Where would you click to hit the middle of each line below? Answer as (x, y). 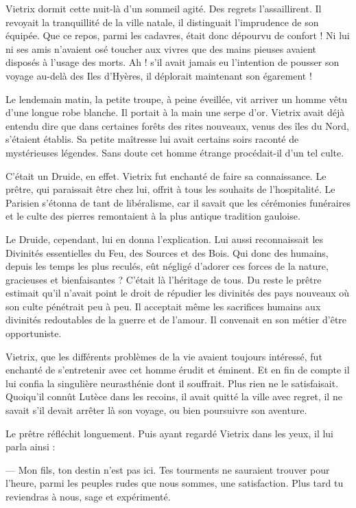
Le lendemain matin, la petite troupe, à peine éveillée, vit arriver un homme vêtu (177, 99)
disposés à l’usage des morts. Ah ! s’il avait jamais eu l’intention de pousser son (173, 62)
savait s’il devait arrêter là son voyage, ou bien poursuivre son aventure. (156, 410)
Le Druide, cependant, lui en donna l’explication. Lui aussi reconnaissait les (165, 239)
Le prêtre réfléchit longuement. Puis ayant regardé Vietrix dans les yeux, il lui (170, 433)
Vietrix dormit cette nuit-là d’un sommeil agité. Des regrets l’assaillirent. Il (164, 8)
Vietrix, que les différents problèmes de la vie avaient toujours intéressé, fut (164, 356)
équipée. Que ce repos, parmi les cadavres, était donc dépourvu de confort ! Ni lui (178, 35)
